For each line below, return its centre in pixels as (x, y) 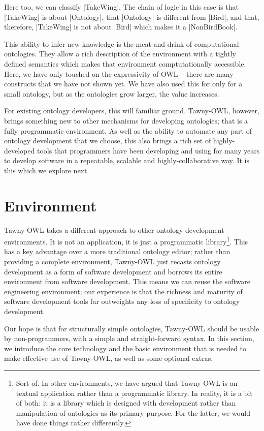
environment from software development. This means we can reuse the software (127, 281)
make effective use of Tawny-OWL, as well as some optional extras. (109, 358)
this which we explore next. (47, 170)
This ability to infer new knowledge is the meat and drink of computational (122, 43)
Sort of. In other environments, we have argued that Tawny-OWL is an (127, 383)
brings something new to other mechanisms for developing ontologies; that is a (126, 120)
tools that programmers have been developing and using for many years (148, 150)
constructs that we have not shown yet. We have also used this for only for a (123, 84)
